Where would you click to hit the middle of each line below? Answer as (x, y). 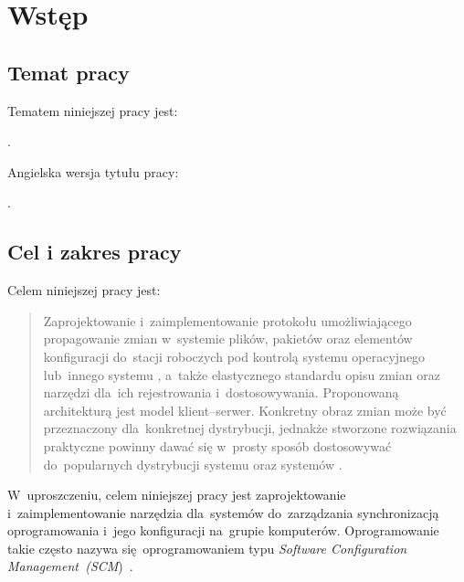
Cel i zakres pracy (95, 252)
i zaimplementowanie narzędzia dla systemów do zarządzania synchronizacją (223, 512)
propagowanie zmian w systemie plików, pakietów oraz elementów (228, 339)
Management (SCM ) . (70, 566)
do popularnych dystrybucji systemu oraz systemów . (193, 464)
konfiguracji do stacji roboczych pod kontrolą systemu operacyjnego (234, 356)
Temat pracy (69, 72)
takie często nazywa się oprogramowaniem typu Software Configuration (207, 548)
